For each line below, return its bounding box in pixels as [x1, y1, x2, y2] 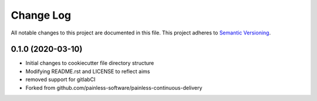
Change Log [11, 9, 72, 22]
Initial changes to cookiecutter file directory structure [25, 60, 154, 67]
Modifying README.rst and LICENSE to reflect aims [25, 68, 150, 75]
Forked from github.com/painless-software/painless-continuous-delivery [25, 84, 203, 91]
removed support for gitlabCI [25, 76, 96, 83]
